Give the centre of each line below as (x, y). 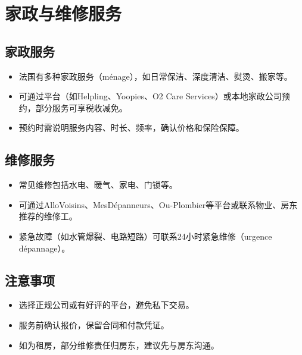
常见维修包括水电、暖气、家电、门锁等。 (98, 185)
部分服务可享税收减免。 (81, 107)
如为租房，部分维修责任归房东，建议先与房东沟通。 (119, 345)
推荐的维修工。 (48, 216)
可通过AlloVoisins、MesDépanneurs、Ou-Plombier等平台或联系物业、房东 (158, 204)
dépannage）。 (44, 248)
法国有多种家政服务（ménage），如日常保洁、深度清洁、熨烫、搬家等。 (155, 76)
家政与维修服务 (63, 13)
